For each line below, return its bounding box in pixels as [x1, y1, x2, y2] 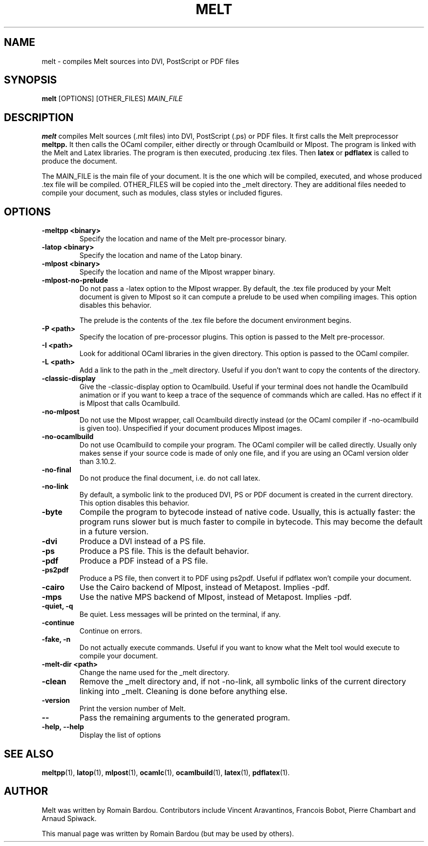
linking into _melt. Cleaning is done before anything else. [79, 686, 288, 697]
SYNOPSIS [4, 74, 57, 86]
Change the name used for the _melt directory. [79, 668, 230, 677]
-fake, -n [42, 635, 71, 644]
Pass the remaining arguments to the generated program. [79, 713, 290, 723]
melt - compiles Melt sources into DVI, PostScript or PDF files [42, 57, 239, 65]
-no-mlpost [42, 407, 80, 416]
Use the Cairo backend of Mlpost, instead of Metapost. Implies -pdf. [79, 582, 330, 592]
